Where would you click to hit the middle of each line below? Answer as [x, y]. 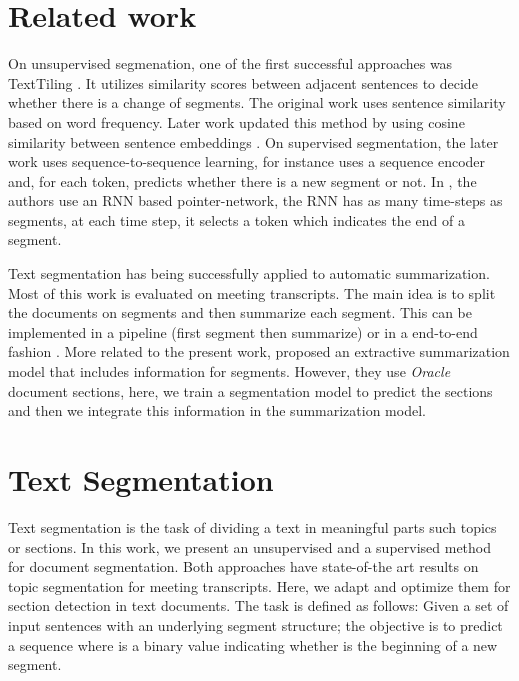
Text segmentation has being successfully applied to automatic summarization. [249, 273]
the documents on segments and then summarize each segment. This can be [240, 312]
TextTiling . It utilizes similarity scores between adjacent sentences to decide [243, 82]
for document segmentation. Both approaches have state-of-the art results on [243, 566]
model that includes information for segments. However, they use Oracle [229, 371]
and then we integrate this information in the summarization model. [217, 410]
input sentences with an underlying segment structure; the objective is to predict [255, 624]
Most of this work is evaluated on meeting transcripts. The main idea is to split [252, 292]
